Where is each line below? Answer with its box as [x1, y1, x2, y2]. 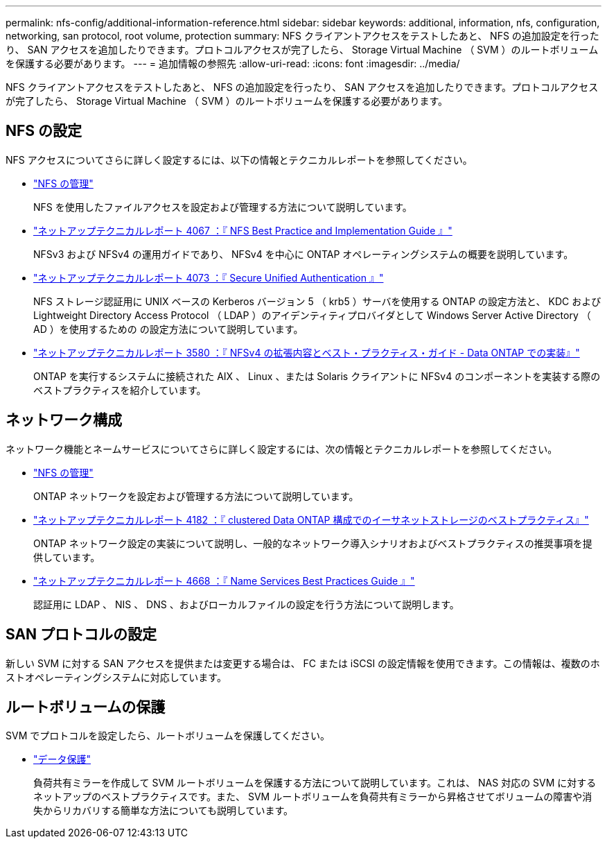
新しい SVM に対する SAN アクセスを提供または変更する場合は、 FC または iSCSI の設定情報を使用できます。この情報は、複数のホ [6, 657, 600, 669]
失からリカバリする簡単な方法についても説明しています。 [33, 804, 294, 817]
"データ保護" [33, 753, 91, 766]
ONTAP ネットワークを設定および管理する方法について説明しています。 [33, 490, 359, 502]
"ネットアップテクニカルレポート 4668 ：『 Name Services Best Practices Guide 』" [33, 574, 415, 587]
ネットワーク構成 [6, 411, 122, 429]
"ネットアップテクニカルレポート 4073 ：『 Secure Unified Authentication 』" [33, 271, 384, 284]
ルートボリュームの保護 [6, 698, 166, 716]
